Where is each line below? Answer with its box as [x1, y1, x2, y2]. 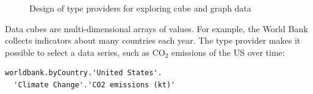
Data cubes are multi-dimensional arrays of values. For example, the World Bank [5, 22, 308, 35]
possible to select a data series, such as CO [5, 45, 165, 58]
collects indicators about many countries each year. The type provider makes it [5, 34, 301, 47]
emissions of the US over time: [171, 45, 285, 58]
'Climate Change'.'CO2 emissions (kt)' [13, 80, 176, 89]
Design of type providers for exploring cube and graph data [29, 2, 251, 14]
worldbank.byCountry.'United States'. [5, 69, 162, 78]
